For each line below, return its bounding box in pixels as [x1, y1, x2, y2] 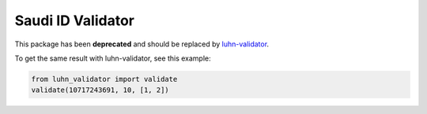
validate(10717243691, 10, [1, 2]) [31, 86, 169, 94]
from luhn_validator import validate [31, 75, 178, 83]
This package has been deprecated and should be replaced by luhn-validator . [14, 39, 269, 49]
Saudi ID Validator [14, 12, 134, 29]
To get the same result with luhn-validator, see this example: [14, 53, 211, 63]
